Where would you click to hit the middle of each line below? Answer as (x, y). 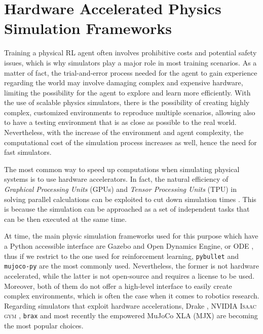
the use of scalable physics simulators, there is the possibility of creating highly (127, 102)
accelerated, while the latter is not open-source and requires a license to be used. (129, 275)
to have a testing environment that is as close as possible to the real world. (120, 122)
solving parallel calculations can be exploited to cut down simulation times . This (130, 199)
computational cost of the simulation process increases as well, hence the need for (130, 142)
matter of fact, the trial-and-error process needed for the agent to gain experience (131, 72)
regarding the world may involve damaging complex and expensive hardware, (124, 82)
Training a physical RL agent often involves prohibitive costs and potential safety (130, 53)
